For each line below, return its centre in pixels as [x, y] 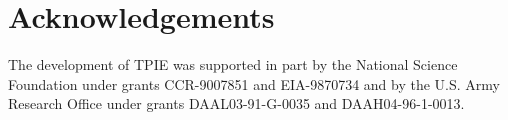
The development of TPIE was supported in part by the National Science [233, 64]
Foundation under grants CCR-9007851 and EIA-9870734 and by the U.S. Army [254, 83]
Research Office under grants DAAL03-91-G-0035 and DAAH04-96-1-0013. [236, 103]
